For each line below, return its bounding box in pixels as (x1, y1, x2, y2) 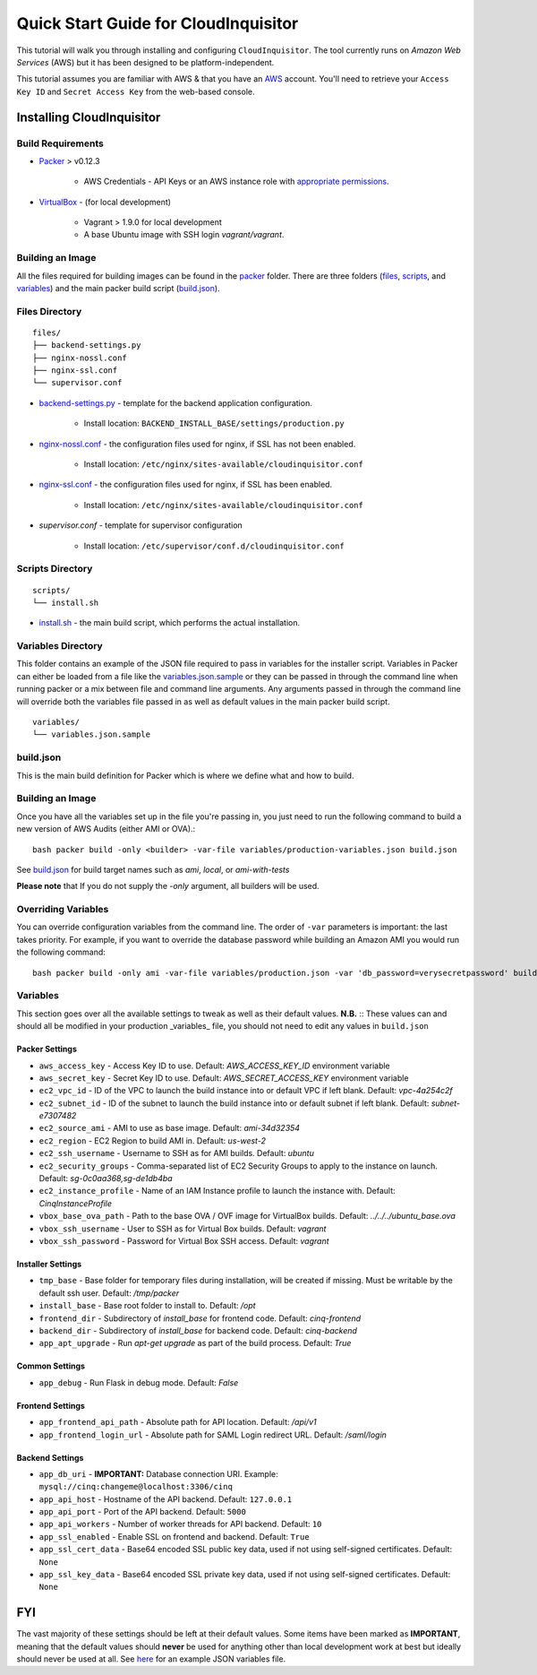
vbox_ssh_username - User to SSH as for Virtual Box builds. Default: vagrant (38, 1223, 327, 1234)
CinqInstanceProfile (38, 1197, 112, 1209)
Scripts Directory (16, 563, 93, 575)
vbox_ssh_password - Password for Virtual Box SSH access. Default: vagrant (38, 1235, 330, 1246)
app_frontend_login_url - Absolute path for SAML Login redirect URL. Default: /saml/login (38, 1429, 387, 1440)
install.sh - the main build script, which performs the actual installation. (38, 617, 301, 628)
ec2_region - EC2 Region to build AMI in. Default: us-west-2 (38, 1135, 266, 1146)
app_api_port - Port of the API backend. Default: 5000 (38, 1507, 246, 1517)
